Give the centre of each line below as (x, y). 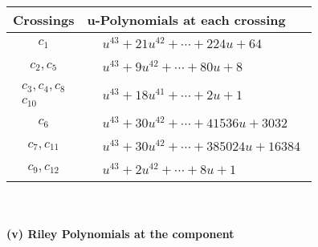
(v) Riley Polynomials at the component (120, 234)
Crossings (44, 20)
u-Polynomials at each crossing (186, 20)
